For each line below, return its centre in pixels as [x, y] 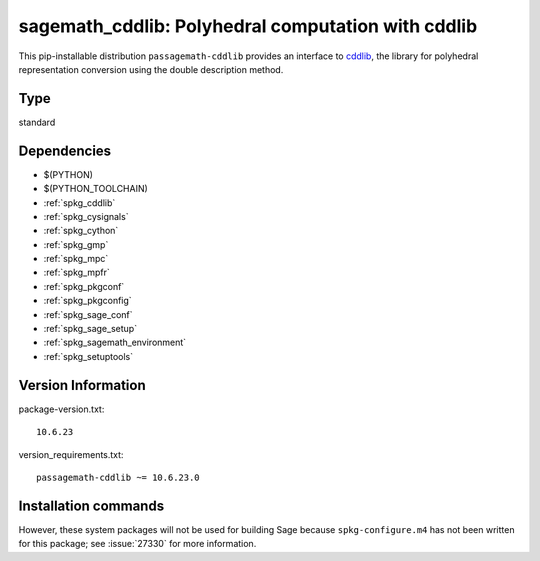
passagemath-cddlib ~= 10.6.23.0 [118, 477]
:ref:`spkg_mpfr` [76, 272]
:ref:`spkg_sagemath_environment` [115, 342]
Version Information [82, 385]
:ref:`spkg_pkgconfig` [87, 301]
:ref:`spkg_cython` [81, 231]
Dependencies [65, 150]
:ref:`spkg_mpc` [76, 259]
